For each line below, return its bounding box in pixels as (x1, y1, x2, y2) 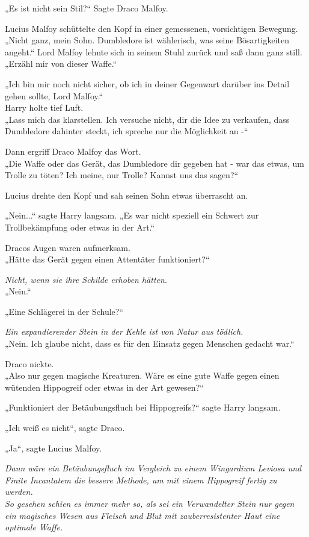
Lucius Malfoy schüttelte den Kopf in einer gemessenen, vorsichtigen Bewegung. (5, 22, 298, 34)
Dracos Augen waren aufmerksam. (5, 241, 130, 253)
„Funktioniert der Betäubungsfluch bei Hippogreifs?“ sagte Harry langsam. (5, 401, 281, 414)
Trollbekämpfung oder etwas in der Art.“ (5, 220, 155, 233)
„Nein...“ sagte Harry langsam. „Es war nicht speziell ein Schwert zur (5, 209, 259, 222)
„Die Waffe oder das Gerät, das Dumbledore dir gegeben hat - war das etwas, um (5, 157, 304, 169)
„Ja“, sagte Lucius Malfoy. (5, 441, 102, 454)
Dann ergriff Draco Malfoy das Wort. (5, 144, 141, 157)
